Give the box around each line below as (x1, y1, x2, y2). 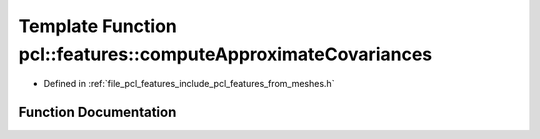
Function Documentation (18, 104, 177, 121)
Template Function (18, 15, 177, 37)
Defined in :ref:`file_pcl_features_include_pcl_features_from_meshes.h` (43, 78, 335, 90)
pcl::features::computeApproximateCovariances (18, 43, 433, 65)
